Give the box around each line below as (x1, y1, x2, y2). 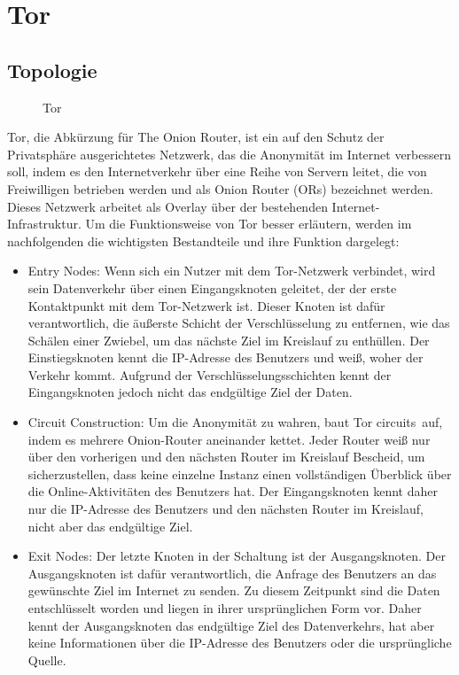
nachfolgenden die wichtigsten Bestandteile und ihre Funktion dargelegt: (7, 231, 400, 250)
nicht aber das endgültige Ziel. (27, 516, 193, 535)
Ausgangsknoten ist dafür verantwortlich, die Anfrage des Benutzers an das (27, 563, 437, 582)
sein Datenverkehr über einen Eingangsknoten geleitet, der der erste (27, 278, 397, 297)
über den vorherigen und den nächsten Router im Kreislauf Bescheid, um (27, 447, 425, 466)
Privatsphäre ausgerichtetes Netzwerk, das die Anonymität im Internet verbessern (7, 144, 452, 163)
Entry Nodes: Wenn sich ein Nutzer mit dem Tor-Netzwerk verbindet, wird (27, 261, 436, 280)
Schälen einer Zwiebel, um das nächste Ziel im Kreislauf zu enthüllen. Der (27, 330, 430, 349)
